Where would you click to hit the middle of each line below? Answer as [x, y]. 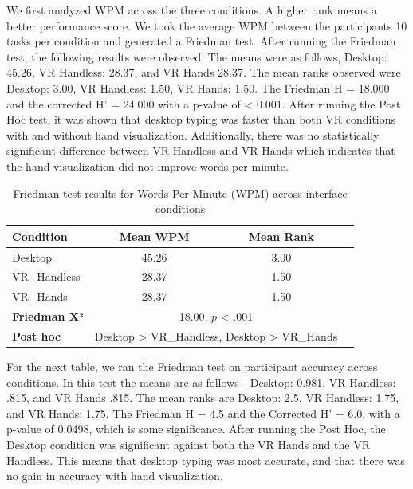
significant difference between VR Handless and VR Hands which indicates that [201, 150]
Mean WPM [154, 236]
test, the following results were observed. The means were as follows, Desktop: [197, 56]
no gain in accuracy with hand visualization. [115, 476]
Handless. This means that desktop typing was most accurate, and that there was [206, 460]
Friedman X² [48, 316]
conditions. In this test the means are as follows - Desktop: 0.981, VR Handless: [201, 382]
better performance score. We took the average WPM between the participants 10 [207, 25]
